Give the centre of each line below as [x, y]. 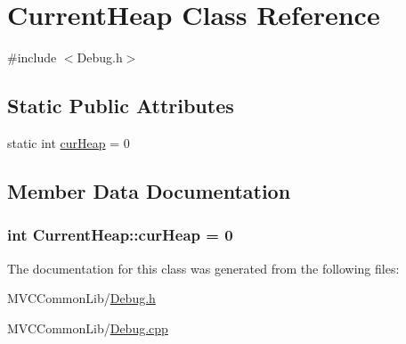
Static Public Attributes [121, 106]
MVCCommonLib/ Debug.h [81, 298]
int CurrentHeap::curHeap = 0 [120, 235]
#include [32, 57]
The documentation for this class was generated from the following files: [203, 268]
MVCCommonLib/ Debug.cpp [88, 328]
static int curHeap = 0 [69, 142]
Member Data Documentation [149, 190]
